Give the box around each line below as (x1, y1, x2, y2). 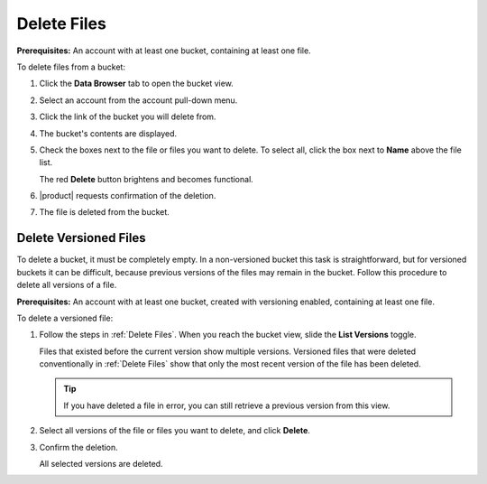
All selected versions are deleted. (39, 459, 163, 470)
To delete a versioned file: (16, 312, 114, 323)
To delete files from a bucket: (16, 61, 126, 72)
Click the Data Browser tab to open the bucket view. (39, 78, 234, 89)
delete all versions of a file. (16, 280, 117, 291)
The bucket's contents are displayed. (39, 127, 178, 139)
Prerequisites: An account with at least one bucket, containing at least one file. (16, 45, 311, 56)
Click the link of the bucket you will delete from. (39, 111, 216, 122)
